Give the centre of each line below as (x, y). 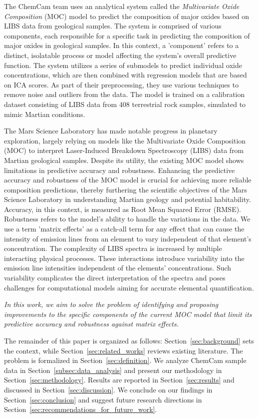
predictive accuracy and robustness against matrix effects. (92, 324)
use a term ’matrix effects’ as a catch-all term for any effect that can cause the (124, 229)
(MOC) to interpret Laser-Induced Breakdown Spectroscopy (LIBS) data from (124, 150)
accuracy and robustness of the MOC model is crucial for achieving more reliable (128, 180)
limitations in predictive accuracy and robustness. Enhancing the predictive (120, 170)
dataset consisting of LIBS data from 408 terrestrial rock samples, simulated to (125, 104)
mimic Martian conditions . (45, 114)
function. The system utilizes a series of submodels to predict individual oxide (123, 65)
